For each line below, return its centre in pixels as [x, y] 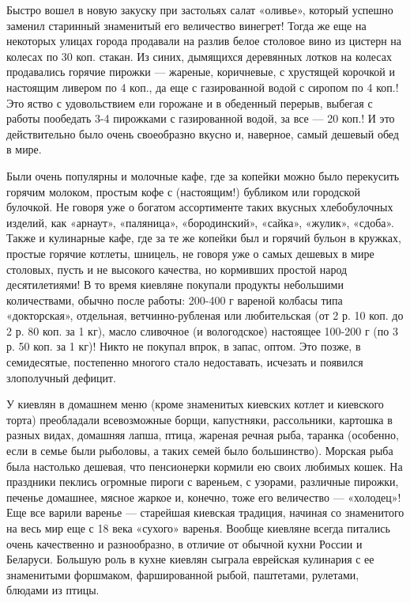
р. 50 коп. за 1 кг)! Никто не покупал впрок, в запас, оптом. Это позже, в [184, 346]
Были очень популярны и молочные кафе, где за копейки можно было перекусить [203, 175]
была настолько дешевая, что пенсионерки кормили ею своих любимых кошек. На [205, 466]
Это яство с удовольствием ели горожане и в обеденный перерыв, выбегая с [190, 102]
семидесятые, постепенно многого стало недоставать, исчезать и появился [185, 362]
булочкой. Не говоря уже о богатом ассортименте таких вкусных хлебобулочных [200, 207]
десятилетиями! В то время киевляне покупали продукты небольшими [175, 284]
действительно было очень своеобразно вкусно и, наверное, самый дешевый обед [203, 133]
